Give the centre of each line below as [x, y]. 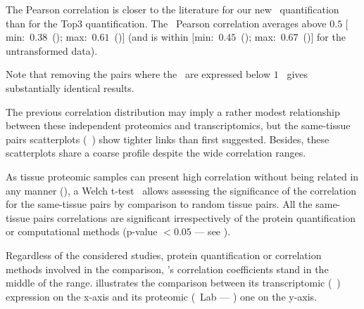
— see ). [213, 231]
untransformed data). [52, 50]
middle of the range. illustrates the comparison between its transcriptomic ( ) [173, 283]
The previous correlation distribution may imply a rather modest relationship [173, 111]
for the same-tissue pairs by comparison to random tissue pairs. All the [159, 204]
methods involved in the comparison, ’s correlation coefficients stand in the [167, 269]
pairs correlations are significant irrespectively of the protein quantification [194, 217]
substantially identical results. [70, 87]
